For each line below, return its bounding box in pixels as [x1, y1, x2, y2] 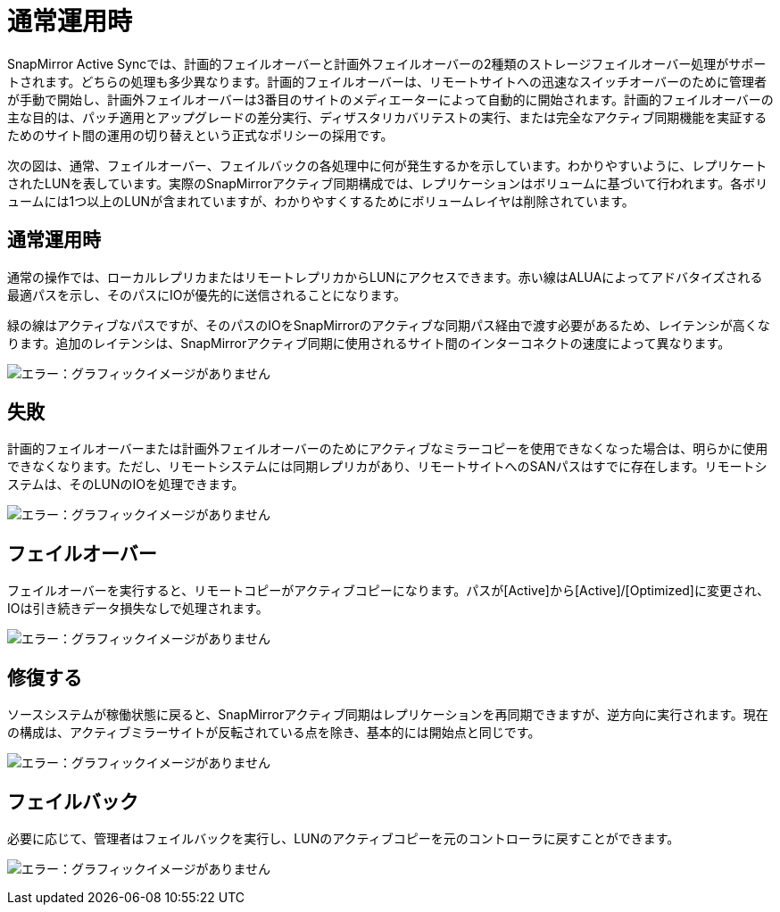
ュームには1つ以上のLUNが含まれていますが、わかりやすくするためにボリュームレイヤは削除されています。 [7, 193, 635, 209]
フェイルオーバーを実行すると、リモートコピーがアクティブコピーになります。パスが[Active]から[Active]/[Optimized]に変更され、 [7, 583, 770, 599]
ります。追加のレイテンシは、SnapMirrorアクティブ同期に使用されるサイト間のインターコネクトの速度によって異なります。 [7, 335, 731, 351]
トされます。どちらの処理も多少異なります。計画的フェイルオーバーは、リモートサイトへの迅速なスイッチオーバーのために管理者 [7, 73, 767, 89]
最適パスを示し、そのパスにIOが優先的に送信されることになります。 [7, 286, 407, 303]
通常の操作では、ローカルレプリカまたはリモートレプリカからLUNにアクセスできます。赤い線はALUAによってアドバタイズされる [7, 269, 763, 285]
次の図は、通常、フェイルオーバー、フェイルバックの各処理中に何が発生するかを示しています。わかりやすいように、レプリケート [7, 157, 768, 173]
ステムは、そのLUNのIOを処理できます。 [7, 477, 245, 493]
